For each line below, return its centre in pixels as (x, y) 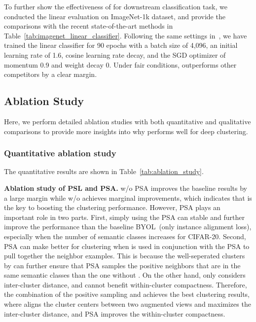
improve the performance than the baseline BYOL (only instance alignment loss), (128, 227)
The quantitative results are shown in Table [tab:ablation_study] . (104, 171)
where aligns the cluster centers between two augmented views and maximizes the (128, 304)
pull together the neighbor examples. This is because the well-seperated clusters (125, 256)
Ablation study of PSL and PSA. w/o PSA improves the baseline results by (126, 188)
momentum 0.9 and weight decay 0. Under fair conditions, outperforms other (120, 64)
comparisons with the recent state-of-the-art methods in (89, 26)
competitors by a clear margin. (51, 74)
